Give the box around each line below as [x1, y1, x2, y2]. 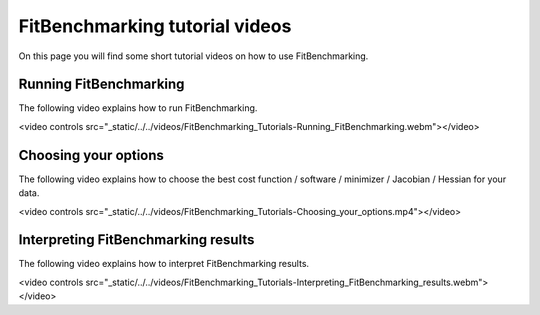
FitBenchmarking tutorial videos [18, 15, 292, 37]
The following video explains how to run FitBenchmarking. [18, 102, 258, 114]
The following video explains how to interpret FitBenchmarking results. [18, 258, 310, 270]
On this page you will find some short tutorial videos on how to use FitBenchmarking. [18, 50, 369, 62]
